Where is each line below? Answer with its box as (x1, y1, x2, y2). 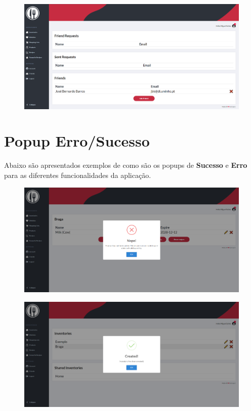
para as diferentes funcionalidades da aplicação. (4, 169, 151, 180)
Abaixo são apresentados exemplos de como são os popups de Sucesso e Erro (4, 160, 247, 170)
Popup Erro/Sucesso (4, 130, 150, 151)
